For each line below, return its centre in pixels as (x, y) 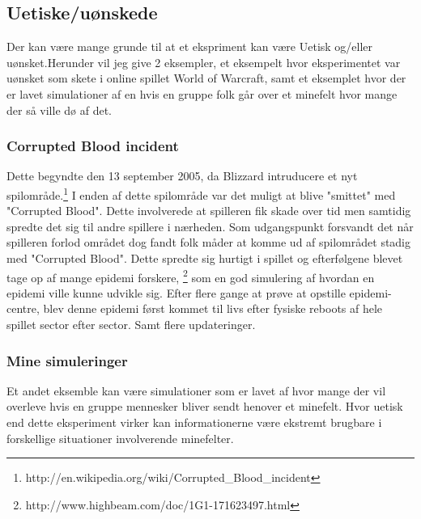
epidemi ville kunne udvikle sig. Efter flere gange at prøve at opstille (176, 292)
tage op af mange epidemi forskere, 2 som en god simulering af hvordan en (191, 276)
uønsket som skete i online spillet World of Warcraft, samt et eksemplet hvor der (206, 78)
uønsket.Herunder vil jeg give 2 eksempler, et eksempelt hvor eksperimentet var (204, 62)
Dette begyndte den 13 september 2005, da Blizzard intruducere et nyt (182, 176)
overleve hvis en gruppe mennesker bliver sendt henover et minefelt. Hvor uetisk (205, 406)
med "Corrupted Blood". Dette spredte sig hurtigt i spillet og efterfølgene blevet (205, 258)
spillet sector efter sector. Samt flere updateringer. (131, 325)
